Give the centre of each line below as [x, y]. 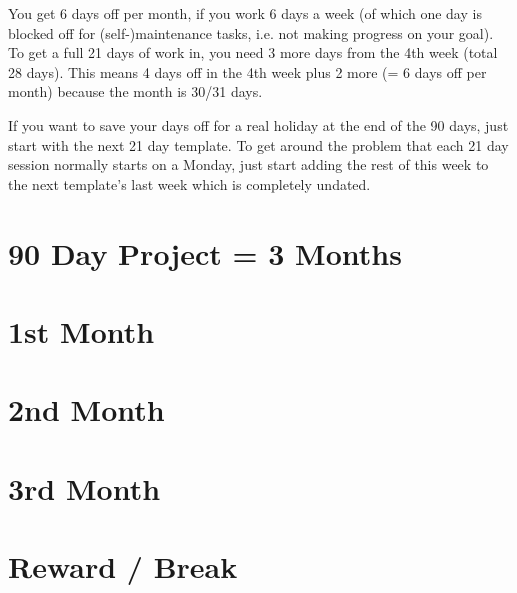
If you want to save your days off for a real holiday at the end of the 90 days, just [258, 124]
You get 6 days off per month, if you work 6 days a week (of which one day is [245, 13]
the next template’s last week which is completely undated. [189, 183]
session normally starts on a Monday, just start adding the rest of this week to [248, 164]
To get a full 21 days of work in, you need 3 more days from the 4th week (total [253, 52]
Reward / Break [123, 566]
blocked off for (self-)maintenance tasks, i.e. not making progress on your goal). [251, 32]
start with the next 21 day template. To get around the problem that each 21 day [258, 144]
